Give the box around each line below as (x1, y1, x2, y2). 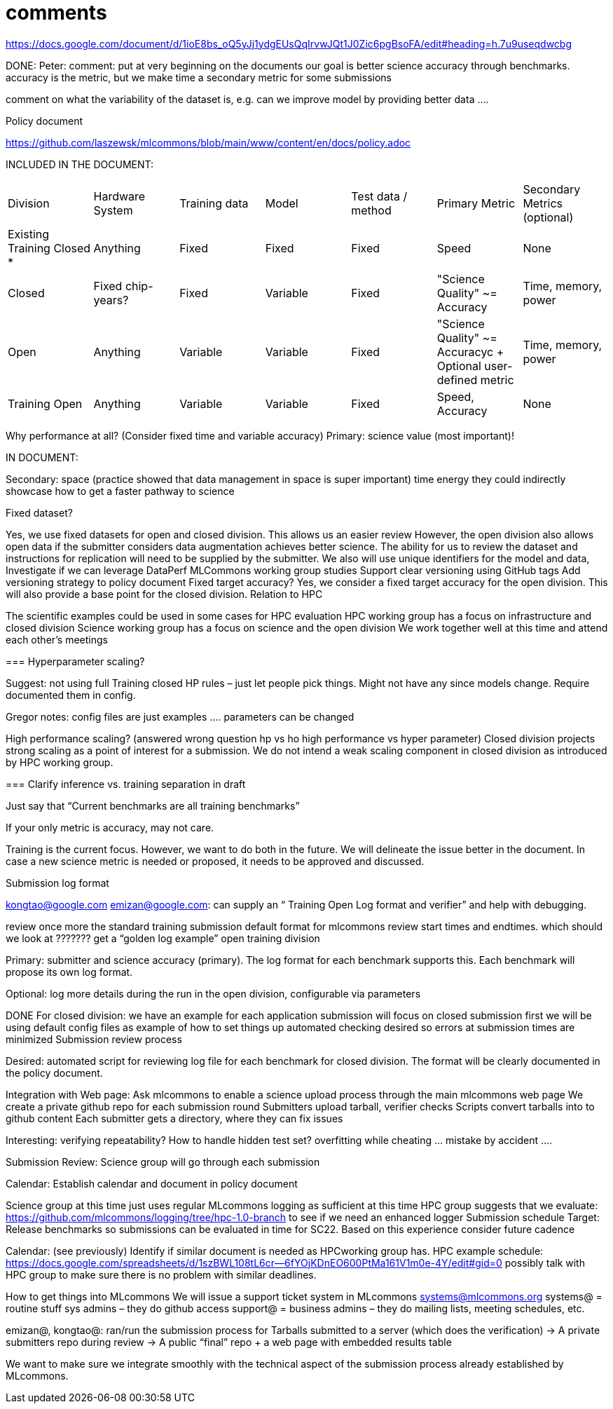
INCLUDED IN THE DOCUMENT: (6, 158, 154, 170)
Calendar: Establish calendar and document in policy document (6, 1177, 298, 1190)
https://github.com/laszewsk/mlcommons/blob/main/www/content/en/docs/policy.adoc (6, 136, 411, 149)
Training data (179, 196, 249, 210)
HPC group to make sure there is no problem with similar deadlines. (6, 1268, 317, 1281)
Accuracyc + (436, 344, 504, 359)
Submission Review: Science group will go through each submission (6, 1155, 320, 1168)
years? (93, 292, 129, 307)
